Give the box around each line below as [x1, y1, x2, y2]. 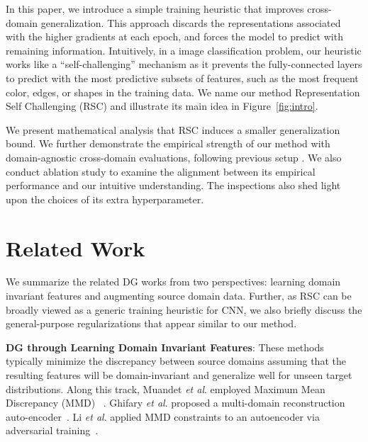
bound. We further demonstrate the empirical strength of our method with [6, 136, 330, 151]
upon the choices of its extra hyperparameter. [6, 191, 204, 206]
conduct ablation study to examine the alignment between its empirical [6, 164, 316, 178]
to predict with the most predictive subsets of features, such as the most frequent [6, 70, 359, 85]
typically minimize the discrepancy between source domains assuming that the [6, 353, 346, 368]
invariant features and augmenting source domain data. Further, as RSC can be [6, 288, 352, 303]
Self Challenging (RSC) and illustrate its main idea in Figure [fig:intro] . [6, 98, 318, 113]
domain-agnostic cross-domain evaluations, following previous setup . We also [6, 149, 342, 164]
